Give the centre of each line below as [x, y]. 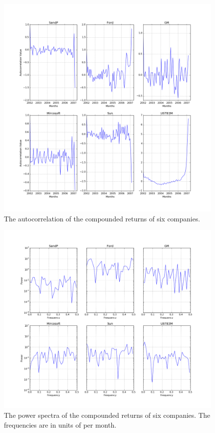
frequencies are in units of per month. [60, 424]
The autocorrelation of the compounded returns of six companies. [102, 218]
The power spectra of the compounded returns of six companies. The [107, 415]
